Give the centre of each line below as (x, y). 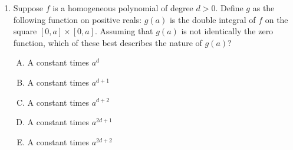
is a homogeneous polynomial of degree (123, 8)
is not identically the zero (227, 31)
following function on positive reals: (78, 19)
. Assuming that (124, 31)
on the (276, 19)
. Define (229, 8)
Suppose (28, 8)
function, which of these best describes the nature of (108, 42)
